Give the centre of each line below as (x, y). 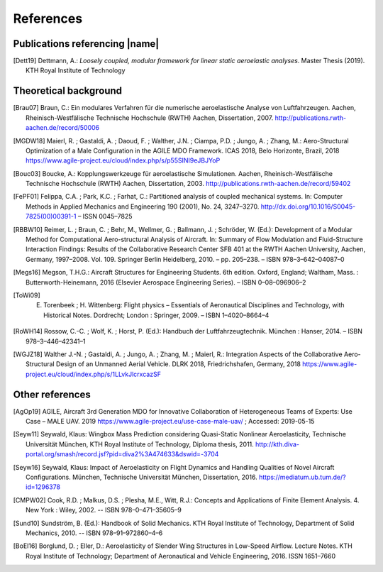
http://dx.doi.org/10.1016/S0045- (308, 207)
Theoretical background (68, 91)
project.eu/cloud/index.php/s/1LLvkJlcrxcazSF (93, 374)
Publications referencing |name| (86, 44)
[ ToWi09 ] (27, 295)
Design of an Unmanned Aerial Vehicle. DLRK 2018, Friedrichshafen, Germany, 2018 (178, 364)
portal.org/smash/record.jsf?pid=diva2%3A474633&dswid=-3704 (122, 454)
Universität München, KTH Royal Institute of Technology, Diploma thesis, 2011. (140, 444)
